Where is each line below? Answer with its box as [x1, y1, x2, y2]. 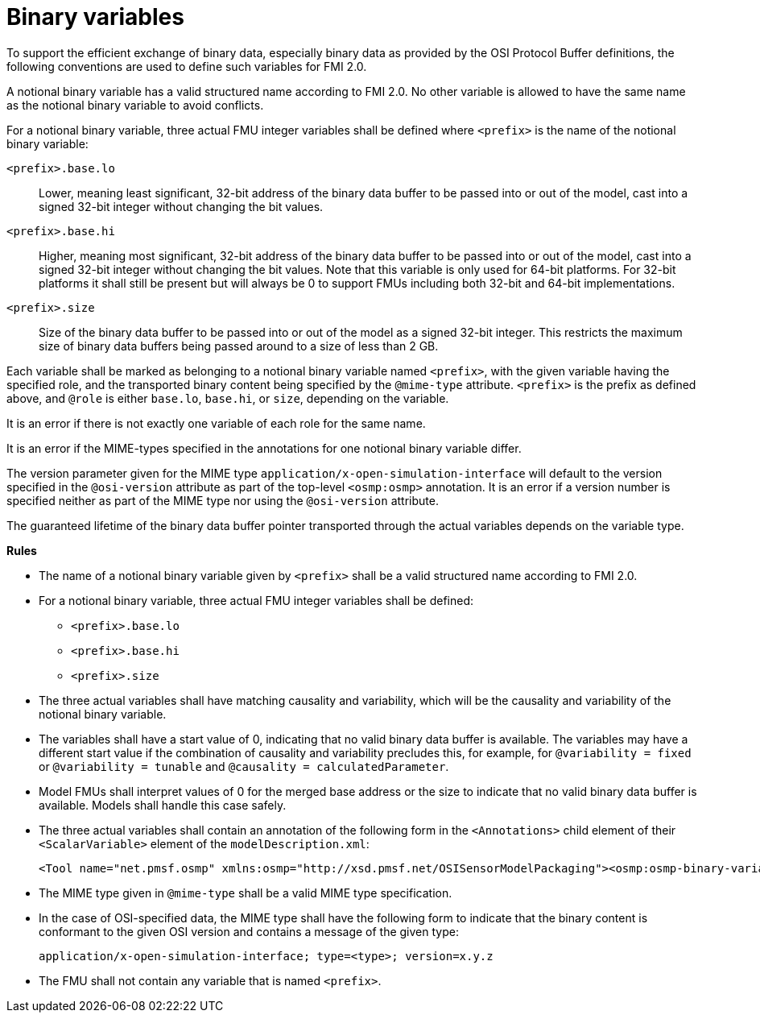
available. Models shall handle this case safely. [39, 797, 287, 812]
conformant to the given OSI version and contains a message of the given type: [39, 924, 459, 938]
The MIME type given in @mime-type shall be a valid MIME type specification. [39, 885, 452, 900]
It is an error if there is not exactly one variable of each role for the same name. [6, 416, 426, 430]
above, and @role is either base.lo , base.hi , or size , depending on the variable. [6, 391, 449, 405]
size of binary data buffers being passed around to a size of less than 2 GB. [39, 338, 439, 353]
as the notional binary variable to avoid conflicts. [6, 97, 264, 112]
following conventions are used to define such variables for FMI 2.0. [6, 59, 367, 73]
